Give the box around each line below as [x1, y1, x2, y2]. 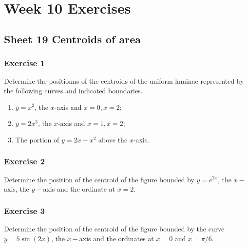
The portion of [15, 134, 59, 144]
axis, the [4, 184, 29, 194]
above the [98, 134, 128, 144]
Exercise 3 [4, 204, 45, 216]
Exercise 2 [4, 155, 45, 167]
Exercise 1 [4, 57, 45, 69]
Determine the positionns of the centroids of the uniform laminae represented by [4, 76, 244, 86]
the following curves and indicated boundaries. [4, 85, 143, 95]
